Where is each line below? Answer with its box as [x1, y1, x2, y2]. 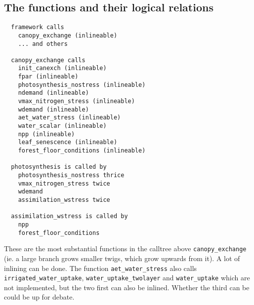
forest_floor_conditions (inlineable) [18, 147, 146, 154]
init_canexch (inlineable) [18, 65, 107, 72]
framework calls [11, 24, 64, 31]
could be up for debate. [4, 292, 75, 302]
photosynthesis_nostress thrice [18, 172, 125, 179]
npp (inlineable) [18, 130, 75, 138]
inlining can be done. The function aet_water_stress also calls [4, 263, 197, 273]
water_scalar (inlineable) [18, 122, 107, 130]
